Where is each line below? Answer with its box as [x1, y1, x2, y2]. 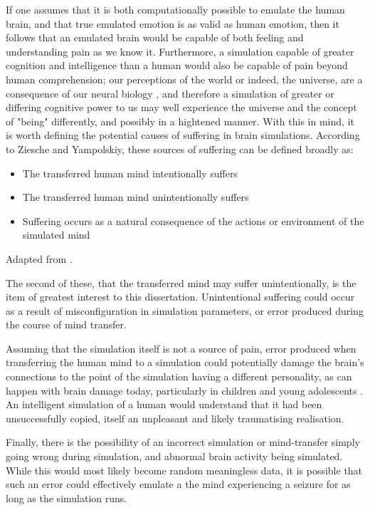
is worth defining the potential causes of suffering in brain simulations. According [6, 127, 360, 142]
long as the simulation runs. [6, 490, 127, 505]
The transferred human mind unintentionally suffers [22, 189, 249, 204]
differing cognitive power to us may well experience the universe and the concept [6, 100, 357, 115]
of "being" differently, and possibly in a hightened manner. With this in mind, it [6, 113, 354, 128]
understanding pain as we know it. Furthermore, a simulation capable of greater [6, 43, 354, 58]
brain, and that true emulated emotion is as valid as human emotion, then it [6, 16, 339, 31]
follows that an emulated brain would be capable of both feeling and [6, 30, 304, 45]
